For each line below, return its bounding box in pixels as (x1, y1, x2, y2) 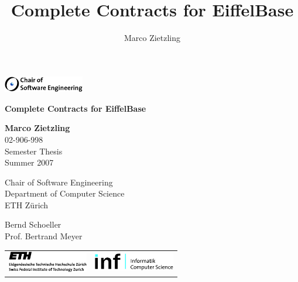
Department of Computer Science (5, 187, 125, 200)
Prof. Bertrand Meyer (5, 230, 83, 242)
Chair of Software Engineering (5, 176, 113, 188)
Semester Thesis (5, 145, 63, 157)
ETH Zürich (5, 198, 49, 211)
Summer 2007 (5, 156, 54, 168)
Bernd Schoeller (5, 218, 61, 231)
